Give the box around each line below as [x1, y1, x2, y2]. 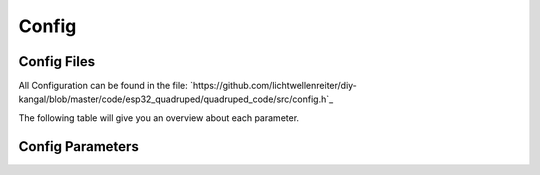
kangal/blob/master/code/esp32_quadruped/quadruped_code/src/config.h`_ [18, 93, 334, 105]
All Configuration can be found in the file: [18, 80, 189, 92]
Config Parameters [18, 138, 139, 155]
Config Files [18, 53, 95, 70]
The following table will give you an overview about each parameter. [18, 111, 300, 124]
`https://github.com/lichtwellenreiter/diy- [190, 80, 357, 92]
